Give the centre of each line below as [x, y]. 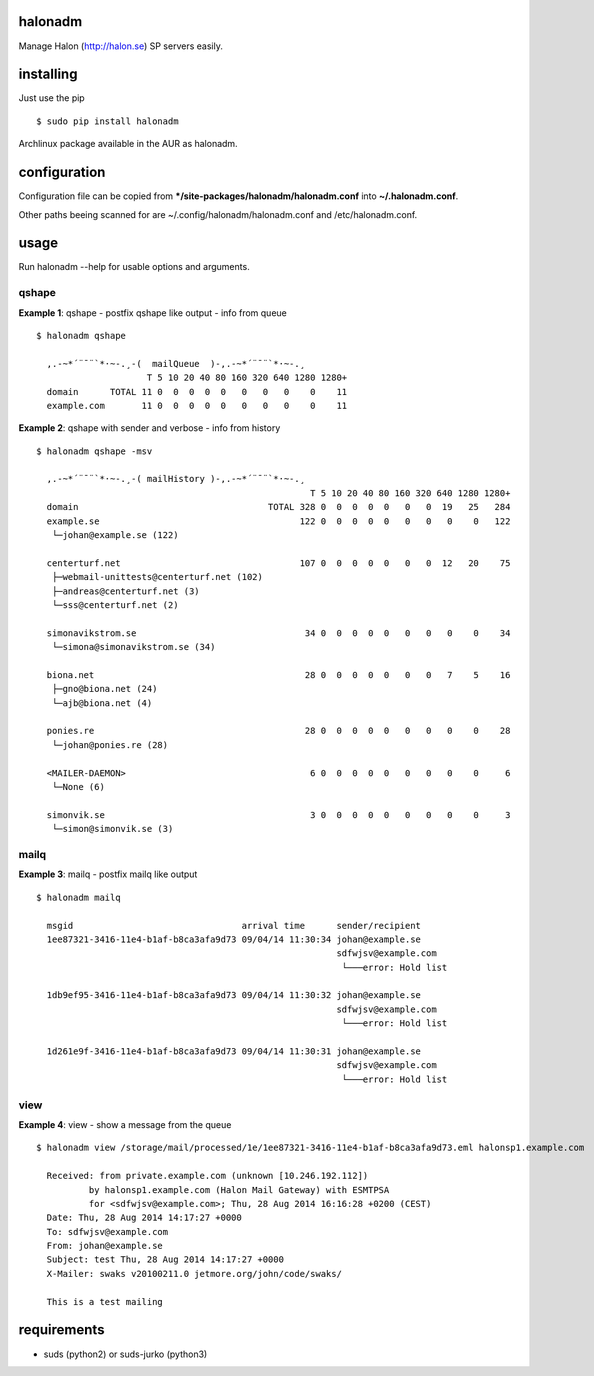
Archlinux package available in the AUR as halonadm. [128, 144]
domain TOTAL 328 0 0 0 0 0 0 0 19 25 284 [278, 507]
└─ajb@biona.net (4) [102, 703]
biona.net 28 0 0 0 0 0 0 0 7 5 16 [278, 674]
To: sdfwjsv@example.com [107, 1231]
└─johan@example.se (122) [115, 535]
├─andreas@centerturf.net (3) [125, 591]
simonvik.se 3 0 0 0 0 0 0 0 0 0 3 [278, 814]
